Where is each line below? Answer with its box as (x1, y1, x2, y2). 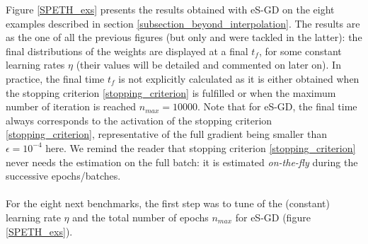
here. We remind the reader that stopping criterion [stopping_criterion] (45, 140, 356, 155)
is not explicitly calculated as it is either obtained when (118, 71, 360, 86)
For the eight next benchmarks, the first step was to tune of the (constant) (6, 196, 330, 211)
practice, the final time (6, 71, 105, 86)
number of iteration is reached (6, 99, 137, 114)
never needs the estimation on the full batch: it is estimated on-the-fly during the (6, 154, 358, 169)
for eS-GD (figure (235, 209, 311, 224)
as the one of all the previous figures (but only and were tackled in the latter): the (6, 30, 362, 45)
